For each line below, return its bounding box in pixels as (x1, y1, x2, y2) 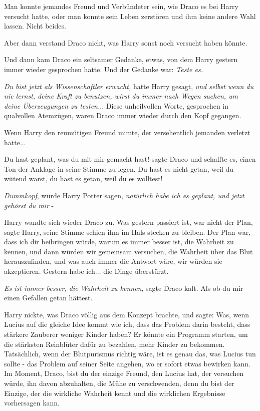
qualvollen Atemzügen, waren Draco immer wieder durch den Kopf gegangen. (4, 110, 241, 121)
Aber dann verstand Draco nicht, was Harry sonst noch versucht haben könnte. (4, 37, 247, 48)
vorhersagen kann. (4, 397, 60, 408)
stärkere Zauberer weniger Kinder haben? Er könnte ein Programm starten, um (4, 329, 248, 339)
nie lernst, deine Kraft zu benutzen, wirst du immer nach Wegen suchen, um (4, 91, 238, 101)
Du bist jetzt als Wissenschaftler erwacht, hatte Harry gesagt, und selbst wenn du (4, 81, 253, 91)
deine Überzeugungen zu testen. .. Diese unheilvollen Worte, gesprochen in (4, 100, 228, 111)
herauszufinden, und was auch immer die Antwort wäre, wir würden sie (4, 256, 222, 266)
